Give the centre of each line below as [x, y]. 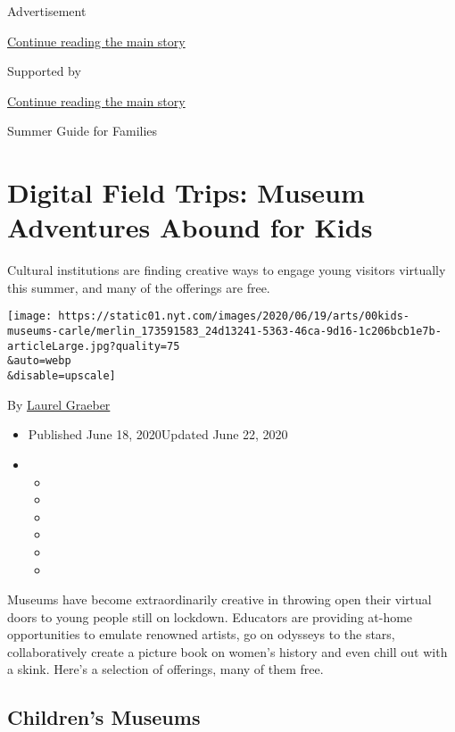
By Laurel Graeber [59, 404]
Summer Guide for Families [83, 131]
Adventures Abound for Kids [190, 227]
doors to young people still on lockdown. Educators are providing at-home [210, 616]
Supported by [44, 71]
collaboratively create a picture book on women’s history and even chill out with [227, 651]
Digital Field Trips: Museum [186, 192]
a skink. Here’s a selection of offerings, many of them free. [165, 669]
